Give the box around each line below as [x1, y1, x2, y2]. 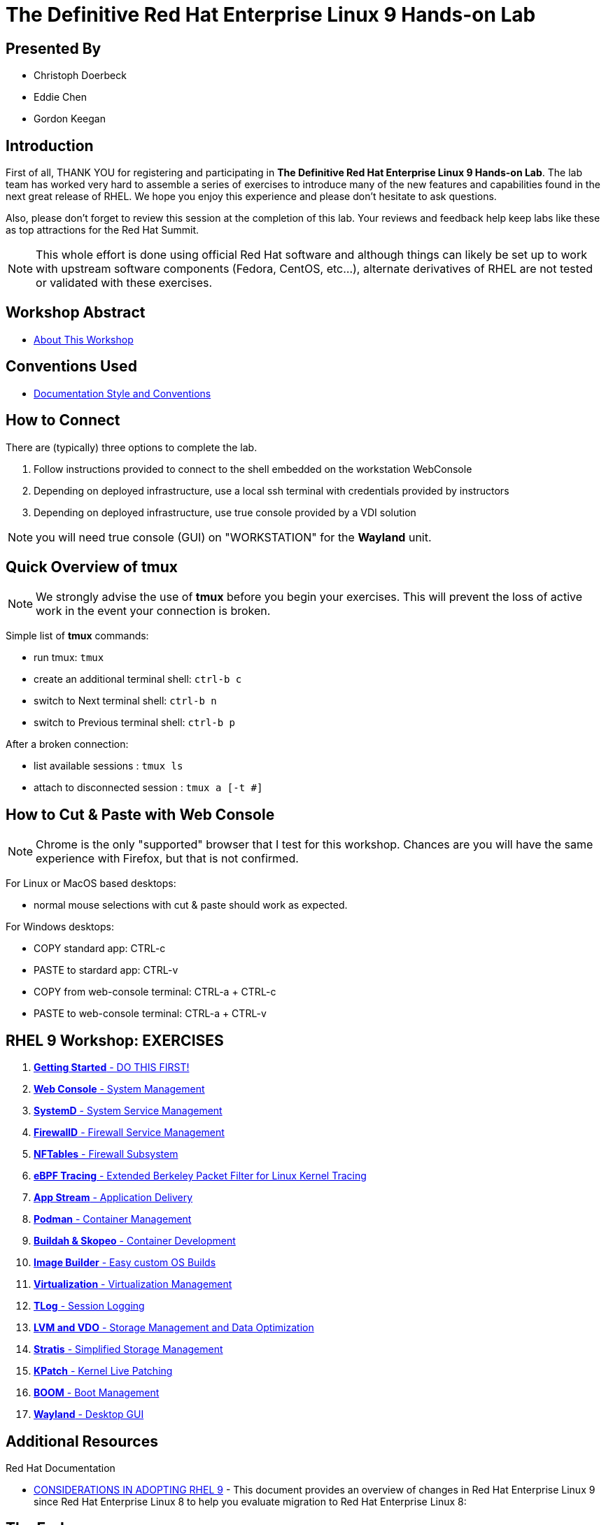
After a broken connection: [6, 738, 129, 751]
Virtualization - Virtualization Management [34, 1278, 232, 1291]
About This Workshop [34, 333, 134, 346]
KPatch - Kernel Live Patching [34, 1365, 173, 1377]
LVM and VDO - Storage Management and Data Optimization [34, 1321, 314, 1334]
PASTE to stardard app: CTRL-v [34, 964, 178, 977]
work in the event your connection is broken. [36, 604, 271, 618]
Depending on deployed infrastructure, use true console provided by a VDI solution [34, 506, 416, 518]
